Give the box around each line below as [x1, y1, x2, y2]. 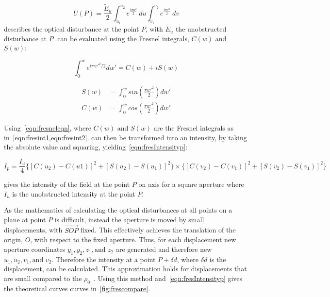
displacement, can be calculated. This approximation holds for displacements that [4, 264, 247, 274]
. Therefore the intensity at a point [51, 254, 156, 264]
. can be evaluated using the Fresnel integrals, [53, 33, 189, 43]
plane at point [4, 214, 46, 224]
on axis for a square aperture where [138, 179, 244, 189]
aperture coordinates [4, 244, 66, 254]
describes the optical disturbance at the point [4, 24, 139, 34]
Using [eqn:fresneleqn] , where [4, 123, 91, 133]
